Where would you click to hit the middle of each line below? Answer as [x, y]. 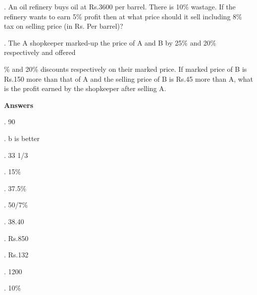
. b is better [22, 138]
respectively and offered [40, 52]
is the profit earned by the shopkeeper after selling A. [85, 88]
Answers [19, 105]
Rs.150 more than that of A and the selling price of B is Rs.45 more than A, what [129, 78]
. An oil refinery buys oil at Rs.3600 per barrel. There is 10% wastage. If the [120, 6]
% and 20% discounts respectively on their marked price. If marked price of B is [126, 69]
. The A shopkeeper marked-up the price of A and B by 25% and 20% [110, 42]
